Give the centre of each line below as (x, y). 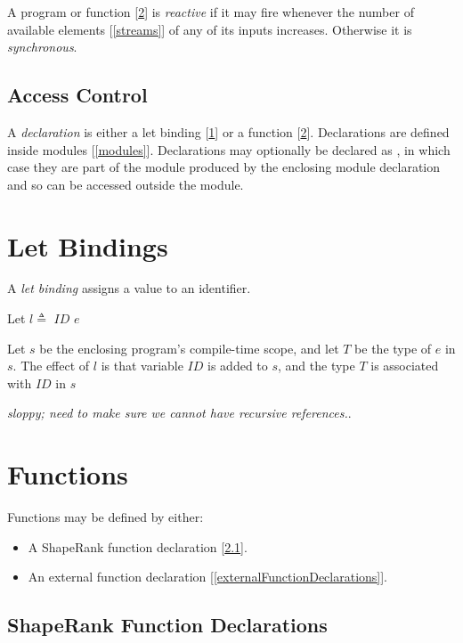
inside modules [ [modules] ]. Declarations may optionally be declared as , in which (229, 149)
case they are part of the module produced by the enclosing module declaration (224, 167)
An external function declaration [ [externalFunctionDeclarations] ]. (208, 577)
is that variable (142, 366)
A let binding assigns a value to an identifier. (129, 288)
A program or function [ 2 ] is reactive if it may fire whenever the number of (211, 12)
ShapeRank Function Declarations (167, 625)
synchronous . (42, 47)
